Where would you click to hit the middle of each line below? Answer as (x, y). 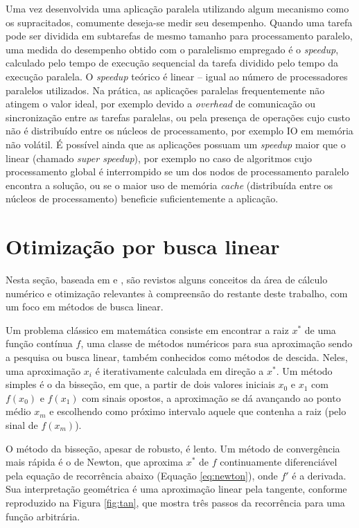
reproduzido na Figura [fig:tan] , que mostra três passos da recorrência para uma (175, 502)
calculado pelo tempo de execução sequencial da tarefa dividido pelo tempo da (172, 63)
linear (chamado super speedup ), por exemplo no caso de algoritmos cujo (159, 158)
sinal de (22, 424)
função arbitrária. (43, 516)
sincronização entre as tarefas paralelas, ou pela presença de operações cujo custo (178, 117)
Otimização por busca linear (143, 246)
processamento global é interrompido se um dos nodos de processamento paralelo (177, 171)
